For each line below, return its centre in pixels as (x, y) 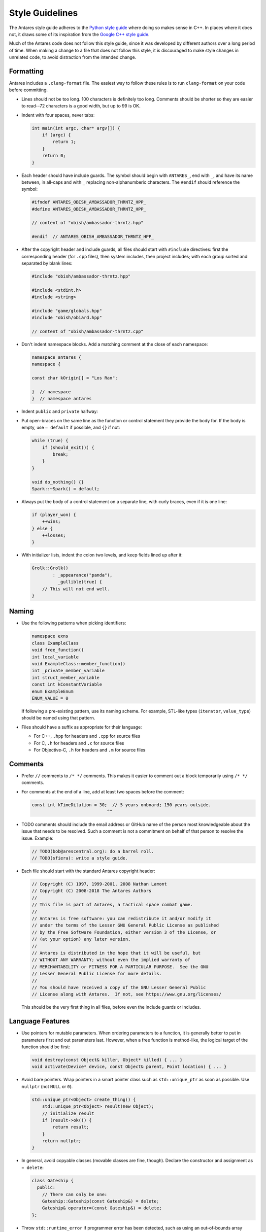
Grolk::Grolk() (50, 568)
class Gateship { (53, 1181)
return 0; (54, 156)
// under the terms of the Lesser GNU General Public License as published (125, 925)
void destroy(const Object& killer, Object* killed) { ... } (107, 1060)
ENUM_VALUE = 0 (50, 698)
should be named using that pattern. (58, 718)
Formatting (26, 71)
